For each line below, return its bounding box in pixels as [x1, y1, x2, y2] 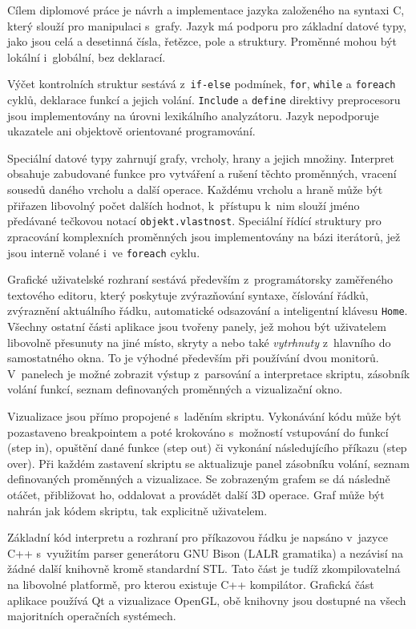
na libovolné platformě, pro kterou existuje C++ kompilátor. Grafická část [7, 575, 374, 592]
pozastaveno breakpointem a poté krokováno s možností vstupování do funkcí [7, 423, 389, 440]
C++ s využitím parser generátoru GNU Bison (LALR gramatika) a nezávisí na [7, 544, 404, 561]
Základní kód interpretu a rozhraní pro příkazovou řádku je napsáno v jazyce [7, 529, 388, 546]
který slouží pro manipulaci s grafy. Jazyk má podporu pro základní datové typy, [7, 17, 407, 34]
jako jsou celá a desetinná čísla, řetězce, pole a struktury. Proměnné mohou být [7, 33, 397, 50]
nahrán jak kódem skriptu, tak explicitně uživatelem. [7, 502, 268, 518]
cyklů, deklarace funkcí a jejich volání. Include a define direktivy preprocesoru [7, 91, 401, 108]
